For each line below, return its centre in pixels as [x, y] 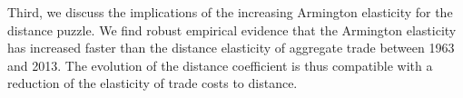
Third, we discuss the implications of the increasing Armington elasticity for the [230, 12]
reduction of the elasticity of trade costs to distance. [153, 83]
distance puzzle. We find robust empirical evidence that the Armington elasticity [232, 29]
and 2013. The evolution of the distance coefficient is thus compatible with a [220, 65]
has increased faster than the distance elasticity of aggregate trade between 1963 [231, 48]
